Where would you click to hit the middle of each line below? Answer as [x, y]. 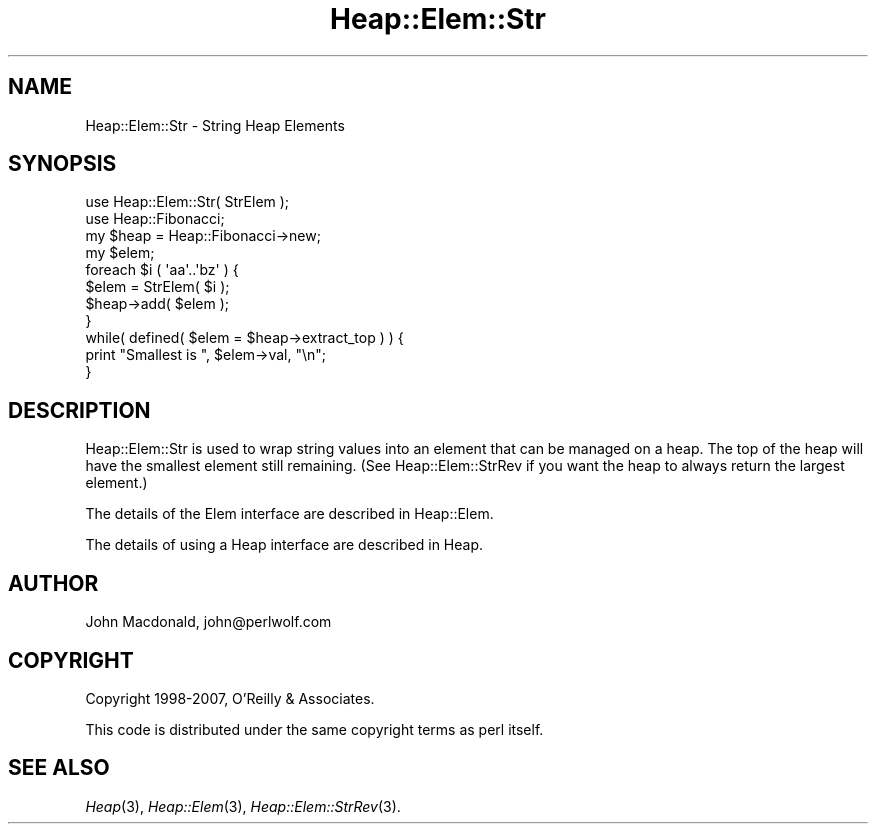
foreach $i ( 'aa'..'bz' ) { [162, 270]
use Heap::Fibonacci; [155, 219]
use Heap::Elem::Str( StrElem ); [187, 202]
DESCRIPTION [79, 410]
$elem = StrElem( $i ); [157, 287]
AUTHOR [53, 583]
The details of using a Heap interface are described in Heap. [284, 545]
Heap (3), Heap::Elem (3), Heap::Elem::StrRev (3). [243, 806]
